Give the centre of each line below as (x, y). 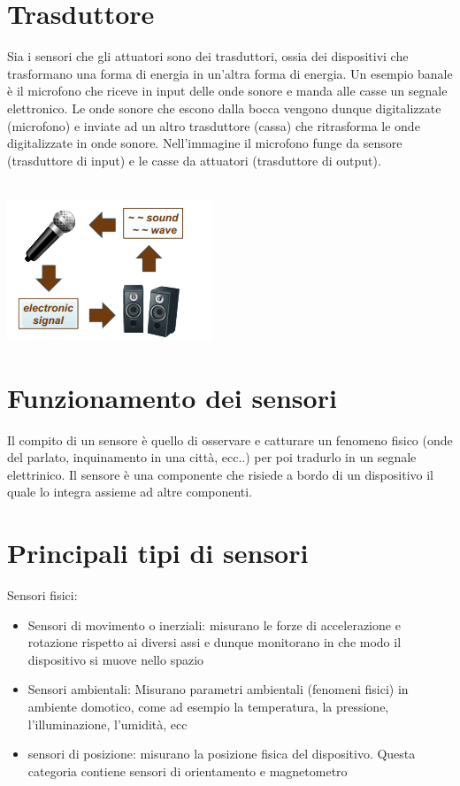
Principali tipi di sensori (158, 553)
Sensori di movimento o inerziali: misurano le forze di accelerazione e (214, 624)
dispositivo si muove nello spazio (116, 659)
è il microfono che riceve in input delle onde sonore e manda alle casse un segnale (227, 91)
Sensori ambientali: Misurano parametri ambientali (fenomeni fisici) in (218, 689)
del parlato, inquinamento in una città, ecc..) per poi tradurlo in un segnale (212, 457)
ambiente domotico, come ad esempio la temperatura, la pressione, (208, 707)
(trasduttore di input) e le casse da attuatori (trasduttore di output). (194, 160)
